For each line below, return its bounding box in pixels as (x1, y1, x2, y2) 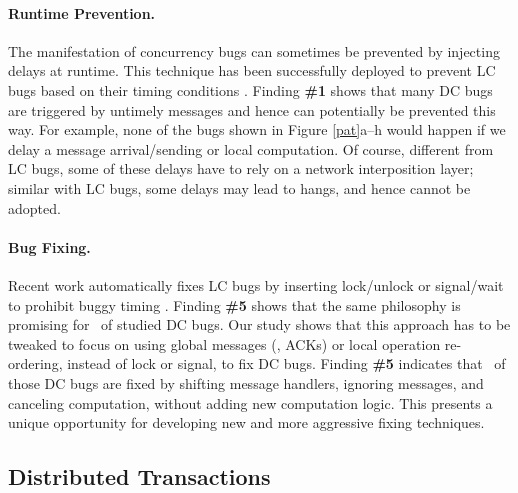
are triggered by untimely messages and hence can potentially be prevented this (8, 99, 496, 120)
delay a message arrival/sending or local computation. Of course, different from (8, 138, 494, 159)
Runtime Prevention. (8, 2, 156, 23)
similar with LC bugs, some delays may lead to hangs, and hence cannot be (8, 177, 471, 198)
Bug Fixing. (8, 236, 91, 257)
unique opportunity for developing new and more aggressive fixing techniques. (8, 412, 485, 433)
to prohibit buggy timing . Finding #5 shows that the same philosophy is (8, 294, 461, 315)
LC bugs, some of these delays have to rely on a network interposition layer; (8, 158, 474, 179)
